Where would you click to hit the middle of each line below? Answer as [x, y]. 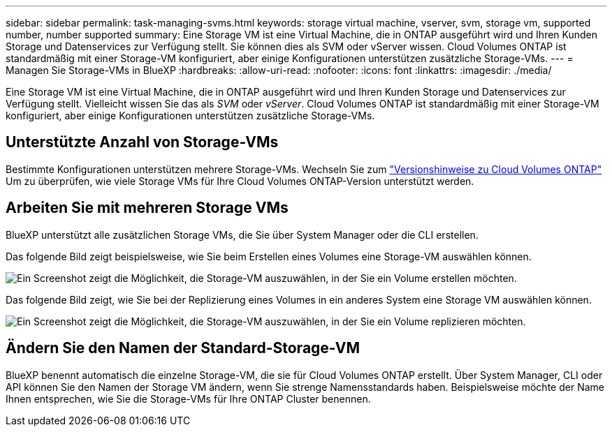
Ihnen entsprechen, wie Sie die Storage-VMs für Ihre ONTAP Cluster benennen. [188, 399]
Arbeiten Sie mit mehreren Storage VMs [147, 208]
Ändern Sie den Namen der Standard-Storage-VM [183, 348]
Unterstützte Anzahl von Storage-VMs [142, 142]
